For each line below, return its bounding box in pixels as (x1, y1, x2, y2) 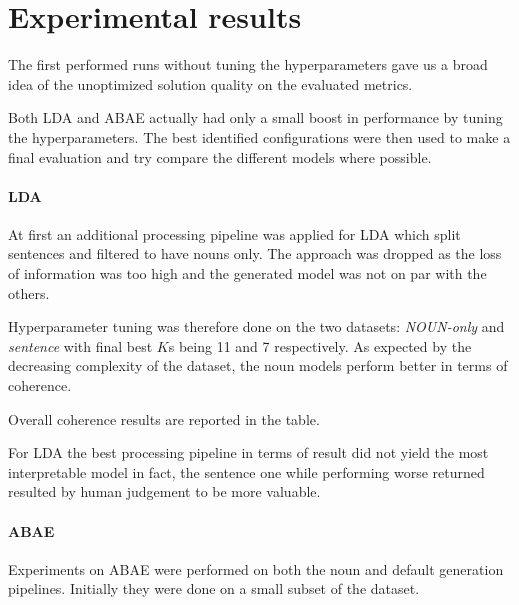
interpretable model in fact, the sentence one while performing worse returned (8, 461, 485, 482)
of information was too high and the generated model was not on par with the (8, 263, 487, 284)
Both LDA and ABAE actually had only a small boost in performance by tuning (8, 107, 503, 128)
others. (8, 282, 50, 303)
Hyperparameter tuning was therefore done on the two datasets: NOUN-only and (8, 316, 505, 337)
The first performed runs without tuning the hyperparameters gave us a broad (8, 54, 488, 75)
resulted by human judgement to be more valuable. (8, 481, 321, 502)
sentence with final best (8, 335, 153, 356)
